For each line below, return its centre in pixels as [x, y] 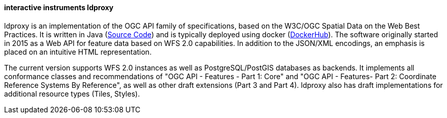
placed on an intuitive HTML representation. [78, 52]
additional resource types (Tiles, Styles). [72, 93]
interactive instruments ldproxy [59, 7]
